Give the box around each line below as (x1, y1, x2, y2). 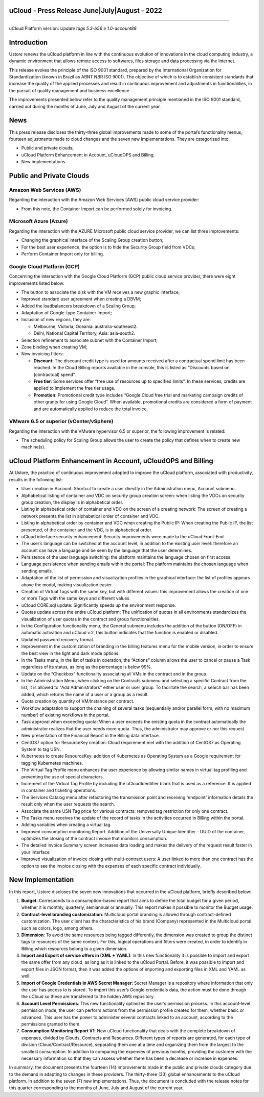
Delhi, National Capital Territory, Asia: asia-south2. (33, 330, 135, 336)
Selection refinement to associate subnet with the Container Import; (21, 337, 158, 343)
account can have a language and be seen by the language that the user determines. (21, 547, 193, 553)
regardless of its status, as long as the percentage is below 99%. (21, 664, 153, 670)
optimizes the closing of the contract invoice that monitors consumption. (21, 836, 168, 842)
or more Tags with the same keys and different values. (21, 596, 131, 601)
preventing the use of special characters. (21, 773, 104, 779)
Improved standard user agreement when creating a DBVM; (21, 296, 141, 302)
